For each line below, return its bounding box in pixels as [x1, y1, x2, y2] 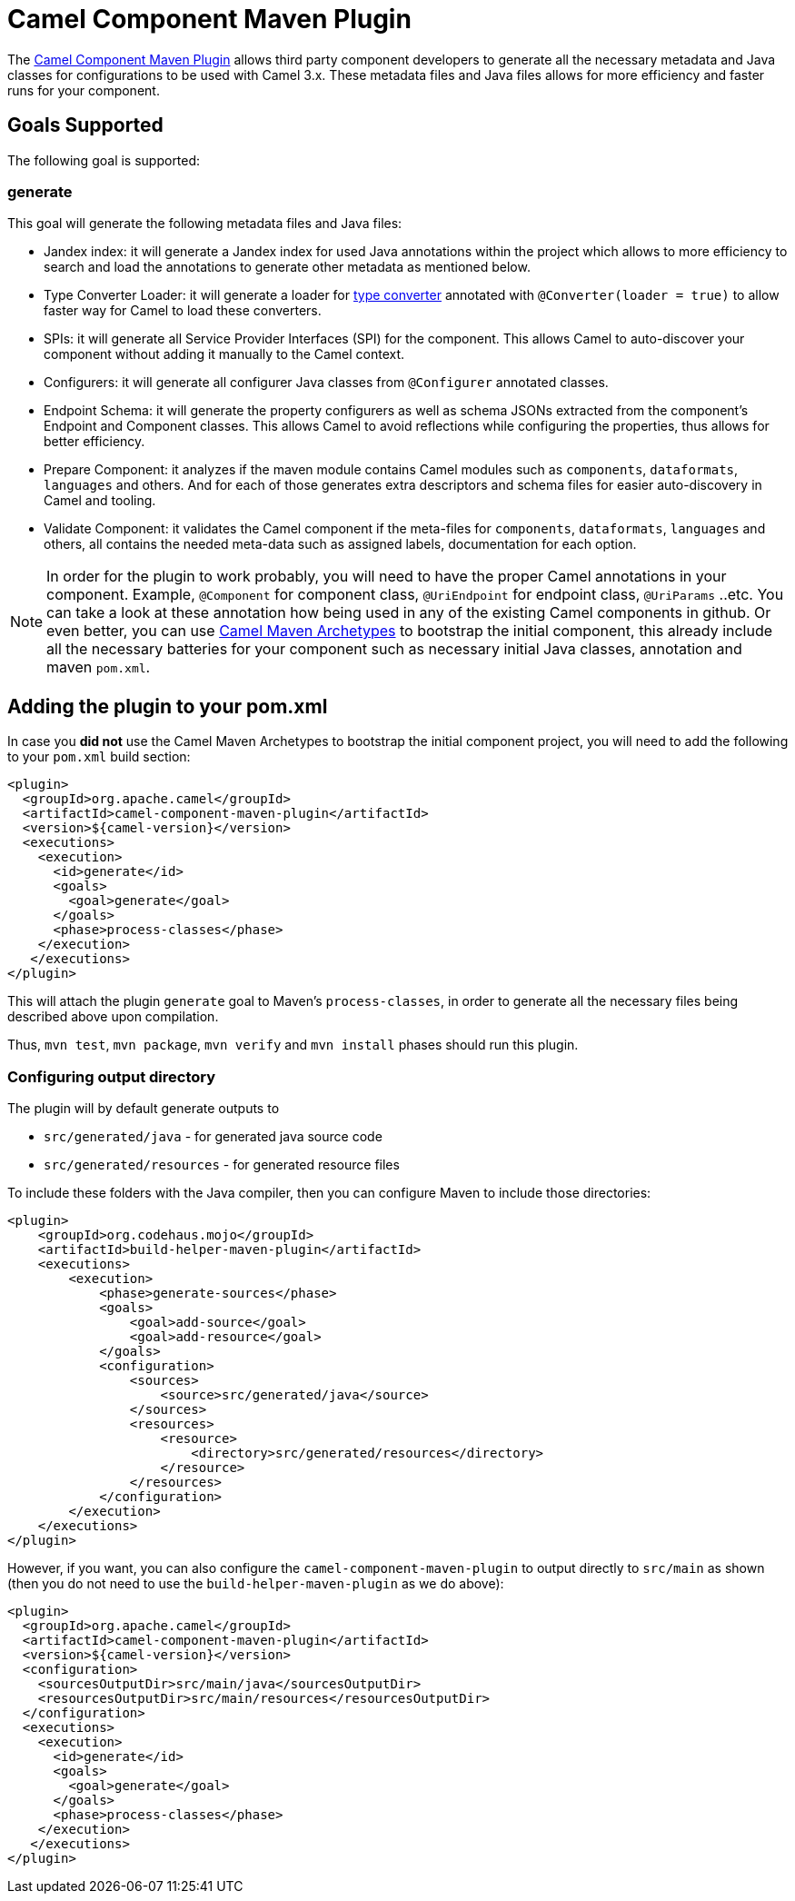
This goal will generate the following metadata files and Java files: [7, 215, 402, 232]
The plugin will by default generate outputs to [7, 1100, 280, 1116]
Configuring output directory [7, 1067, 216, 1086]
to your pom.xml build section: [7, 749, 191, 765]
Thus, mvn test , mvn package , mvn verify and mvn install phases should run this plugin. [7, 1037, 579, 1053]
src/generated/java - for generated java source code [44, 1128, 383, 1144]
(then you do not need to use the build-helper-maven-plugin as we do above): [7, 1575, 504, 1591]
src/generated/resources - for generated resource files [44, 1156, 400, 1172]
